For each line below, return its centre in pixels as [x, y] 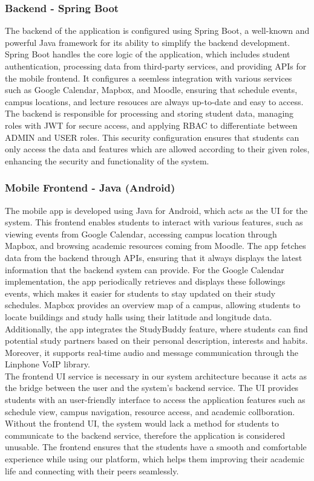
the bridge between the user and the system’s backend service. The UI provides [152, 388]
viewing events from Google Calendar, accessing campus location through [141, 234]
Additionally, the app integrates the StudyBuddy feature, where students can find [156, 328]
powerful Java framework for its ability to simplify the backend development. [148, 42]
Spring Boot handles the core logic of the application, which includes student [148, 54]
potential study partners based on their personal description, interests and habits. [156, 341]
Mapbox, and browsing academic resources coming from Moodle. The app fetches [155, 246]
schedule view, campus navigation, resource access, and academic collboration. [150, 411]
